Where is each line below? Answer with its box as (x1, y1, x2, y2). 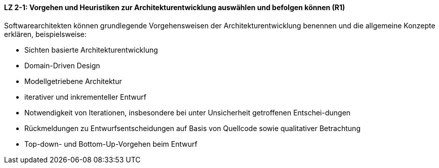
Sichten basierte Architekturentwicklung (24, 45, 158, 54)
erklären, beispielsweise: (4, 29, 87, 38)
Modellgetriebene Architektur (24, 76, 122, 86)
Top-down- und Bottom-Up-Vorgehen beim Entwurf (24, 139, 197, 148)
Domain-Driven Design (24, 61, 100, 70)
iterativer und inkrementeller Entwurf (24, 92, 147, 101)
